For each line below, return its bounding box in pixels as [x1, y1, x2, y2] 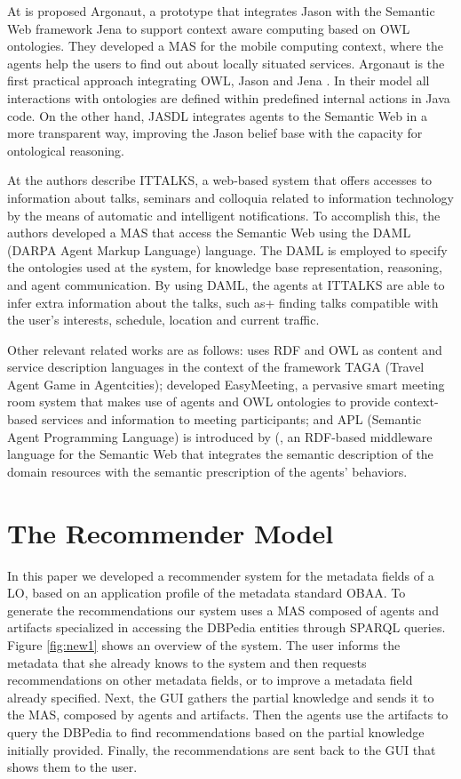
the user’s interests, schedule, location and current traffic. [7, 310, 320, 329]
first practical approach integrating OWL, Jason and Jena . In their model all [7, 71, 430, 90]
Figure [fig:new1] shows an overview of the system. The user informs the [7, 635, 401, 654]
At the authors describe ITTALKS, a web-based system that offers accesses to [7, 171, 433, 189]
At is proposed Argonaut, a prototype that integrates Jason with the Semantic [7, 2, 435, 20]
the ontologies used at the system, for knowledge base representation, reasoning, [7, 258, 442, 277]
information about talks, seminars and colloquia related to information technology [7, 188, 454, 206]
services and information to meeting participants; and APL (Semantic [41, 410, 422, 429]
